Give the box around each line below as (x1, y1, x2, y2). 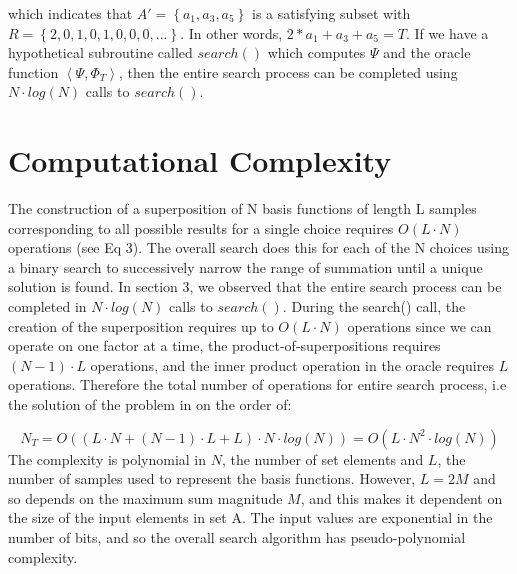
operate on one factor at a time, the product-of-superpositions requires (8, 335, 441, 356)
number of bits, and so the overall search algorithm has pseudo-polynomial (8, 527, 466, 547)
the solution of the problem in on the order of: (8, 394, 292, 415)
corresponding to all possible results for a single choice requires (8, 217, 394, 238)
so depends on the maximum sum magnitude (8, 487, 283, 508)
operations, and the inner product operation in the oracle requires (90, 354, 494, 375)
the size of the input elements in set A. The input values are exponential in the (8, 507, 493, 528)
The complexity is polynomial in (8, 448, 207, 469)
